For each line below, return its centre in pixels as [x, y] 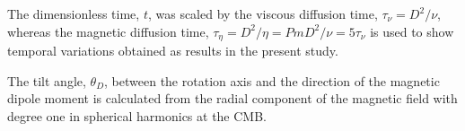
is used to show [412, 31]
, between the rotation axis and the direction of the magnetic [272, 80]
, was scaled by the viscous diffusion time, [263, 13]
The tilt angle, [47, 80]
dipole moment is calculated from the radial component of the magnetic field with [232, 98]
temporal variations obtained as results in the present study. [173, 51]
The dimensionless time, [74, 13]
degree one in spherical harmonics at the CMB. [137, 115]
